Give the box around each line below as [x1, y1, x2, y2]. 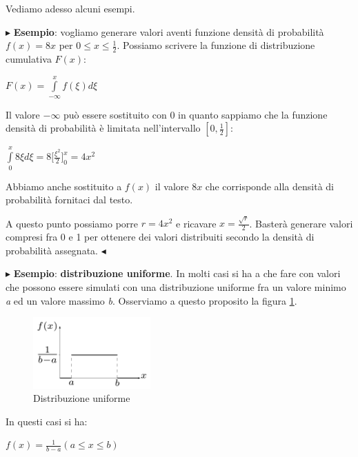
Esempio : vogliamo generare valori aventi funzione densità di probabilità [13, 24, 324, 39]
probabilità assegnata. [6, 243, 98, 257]
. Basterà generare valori [249, 216, 353, 230]
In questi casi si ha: [6, 414, 88, 428]
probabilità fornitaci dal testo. [6, 192, 133, 207]
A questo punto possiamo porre [6, 216, 139, 230]
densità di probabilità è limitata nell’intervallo [6, 121, 201, 135]
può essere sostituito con [63, 107, 167, 121]
